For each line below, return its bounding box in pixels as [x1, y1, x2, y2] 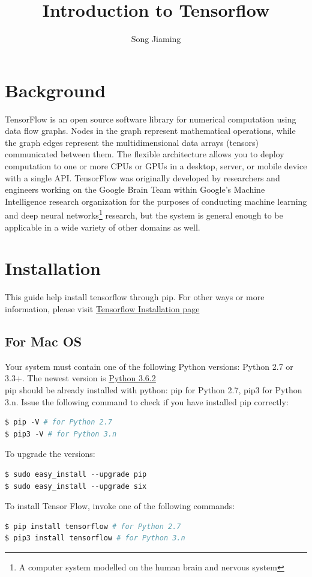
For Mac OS [5, 331, 82, 350]
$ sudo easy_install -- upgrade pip [5, 470, 147, 479]
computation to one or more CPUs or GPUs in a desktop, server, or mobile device [5, 160, 307, 172]
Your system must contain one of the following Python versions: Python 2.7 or [5, 360, 293, 372]
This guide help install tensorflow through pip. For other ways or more [5, 291, 265, 303]
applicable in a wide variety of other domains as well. [5, 220, 200, 233]
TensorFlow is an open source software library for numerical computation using [5, 112, 296, 125]
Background [5, 77, 106, 102]
